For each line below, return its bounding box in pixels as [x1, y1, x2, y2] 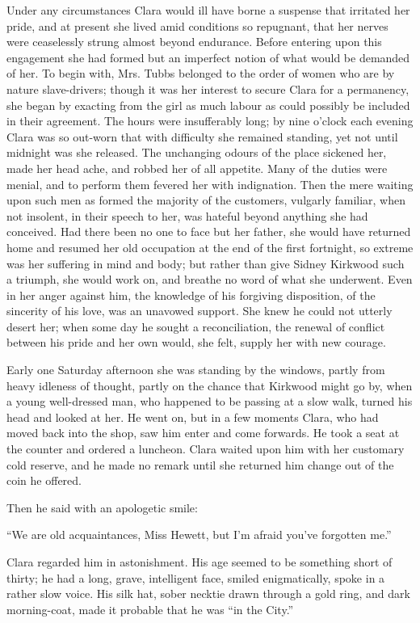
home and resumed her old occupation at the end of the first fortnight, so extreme [6, 238, 414, 255]
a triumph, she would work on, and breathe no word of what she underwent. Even [6, 271, 413, 288]
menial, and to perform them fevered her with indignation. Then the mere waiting [6, 175, 414, 192]
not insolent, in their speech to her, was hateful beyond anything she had [6, 207, 368, 224]
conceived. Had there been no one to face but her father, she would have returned [6, 223, 411, 240]
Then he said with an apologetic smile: [6, 499, 198, 516]
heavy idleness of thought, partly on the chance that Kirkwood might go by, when [6, 377, 413, 394]
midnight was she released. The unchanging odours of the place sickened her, [6, 144, 387, 161]
